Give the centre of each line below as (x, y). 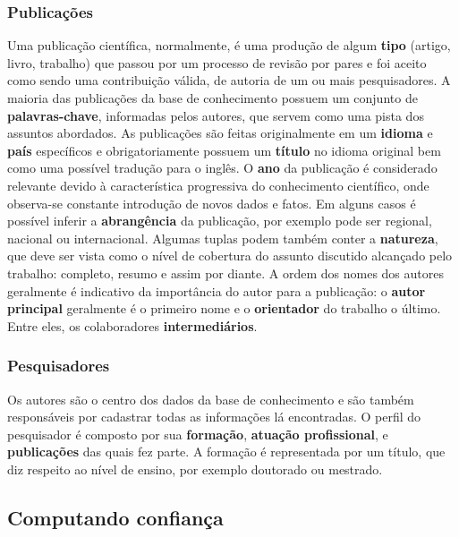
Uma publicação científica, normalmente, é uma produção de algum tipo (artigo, (229, 45)
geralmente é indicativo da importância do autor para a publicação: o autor (217, 290)
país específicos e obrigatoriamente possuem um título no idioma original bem (224, 150)
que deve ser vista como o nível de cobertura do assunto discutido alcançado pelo (230, 256)
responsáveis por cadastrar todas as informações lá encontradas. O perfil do (214, 417)
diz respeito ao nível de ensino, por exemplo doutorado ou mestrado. (195, 469)
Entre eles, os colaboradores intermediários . (132, 325)
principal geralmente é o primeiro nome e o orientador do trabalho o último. (224, 308)
